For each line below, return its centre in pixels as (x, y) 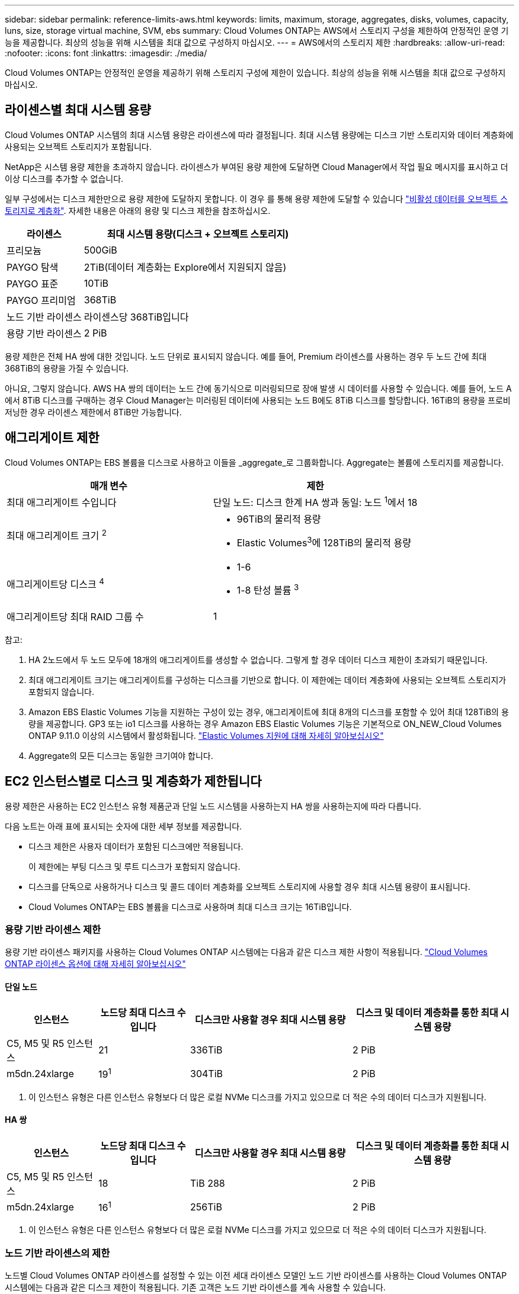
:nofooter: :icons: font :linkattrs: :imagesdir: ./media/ (106, 53)
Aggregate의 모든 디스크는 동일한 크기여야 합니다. (121, 755)
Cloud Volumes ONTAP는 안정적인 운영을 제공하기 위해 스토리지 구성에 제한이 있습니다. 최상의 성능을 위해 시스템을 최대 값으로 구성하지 (255, 73)
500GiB (100, 250)
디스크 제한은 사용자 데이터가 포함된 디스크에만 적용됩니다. (136, 846)
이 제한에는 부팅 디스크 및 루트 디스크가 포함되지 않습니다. (134, 866)
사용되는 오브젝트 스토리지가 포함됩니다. (78, 146)
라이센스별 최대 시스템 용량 (78, 110)
